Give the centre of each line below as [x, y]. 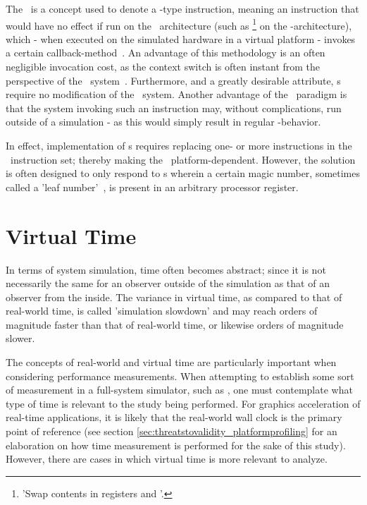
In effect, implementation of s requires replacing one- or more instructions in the [179, 145]
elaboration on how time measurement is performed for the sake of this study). [176, 445]
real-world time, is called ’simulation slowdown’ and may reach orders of [162, 311]
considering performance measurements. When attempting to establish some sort [180, 376]
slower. [20, 338]
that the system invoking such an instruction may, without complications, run [174, 108]
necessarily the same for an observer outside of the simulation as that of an [168, 283]
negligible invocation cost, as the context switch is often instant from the [163, 67]
